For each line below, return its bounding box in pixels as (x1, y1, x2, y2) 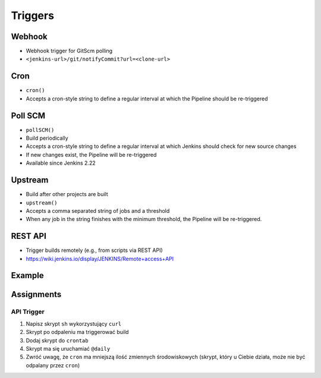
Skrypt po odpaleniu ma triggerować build (26, 329, 129, 336)
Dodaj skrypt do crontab (26, 336, 89, 344)
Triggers (11, 9, 55, 22)
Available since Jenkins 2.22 (26, 159, 96, 166)
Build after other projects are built (26, 191, 108, 198)
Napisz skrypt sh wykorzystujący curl (26, 320, 122, 327)
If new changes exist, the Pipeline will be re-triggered (26, 151, 157, 158)
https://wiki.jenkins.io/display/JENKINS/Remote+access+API (26, 255, 174, 262)
